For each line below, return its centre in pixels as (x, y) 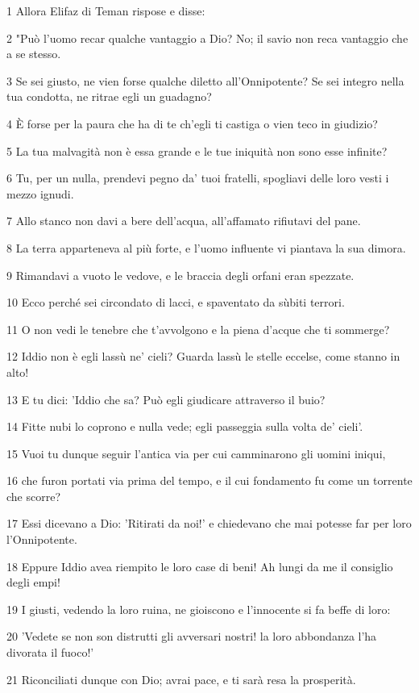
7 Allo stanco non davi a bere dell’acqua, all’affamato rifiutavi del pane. (184, 221)
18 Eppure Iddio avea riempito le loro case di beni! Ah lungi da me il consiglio (200, 566)
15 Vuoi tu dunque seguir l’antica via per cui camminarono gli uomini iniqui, (196, 453)
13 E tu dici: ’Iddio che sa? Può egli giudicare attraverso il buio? (166, 399)
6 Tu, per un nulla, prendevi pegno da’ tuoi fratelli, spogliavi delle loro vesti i (198, 178)
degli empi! (33, 582)
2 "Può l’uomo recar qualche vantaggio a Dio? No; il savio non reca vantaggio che (207, 38)
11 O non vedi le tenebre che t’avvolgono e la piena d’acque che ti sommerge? (198, 329)
